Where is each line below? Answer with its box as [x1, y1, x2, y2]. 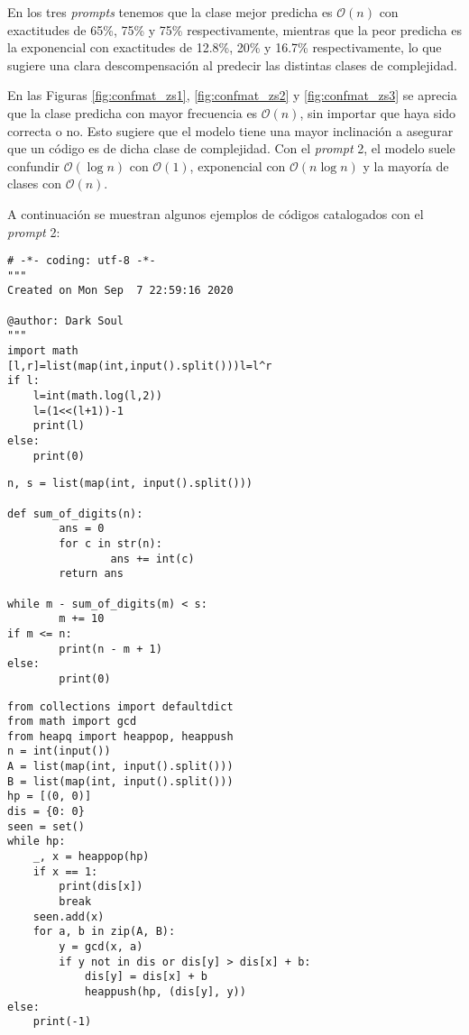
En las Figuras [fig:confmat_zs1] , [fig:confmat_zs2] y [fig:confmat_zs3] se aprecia [7, 86, 457, 105]
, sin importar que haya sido [299, 103, 455, 122]
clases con [7, 174, 62, 193]
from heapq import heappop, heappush [7, 729, 234, 743]
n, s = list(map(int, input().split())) [7, 477, 253, 490]
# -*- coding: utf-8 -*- [7, 254, 156, 268]
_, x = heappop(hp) [32, 850, 150, 864]
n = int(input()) [7, 745, 111, 758]
